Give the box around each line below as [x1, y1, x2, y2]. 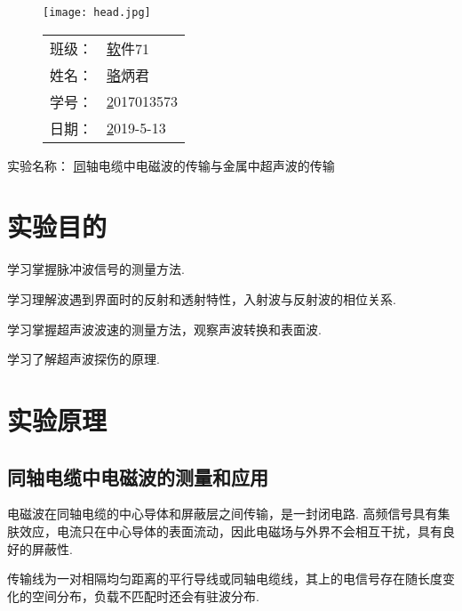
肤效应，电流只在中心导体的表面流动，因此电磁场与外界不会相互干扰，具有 [7, 521, 442, 540]
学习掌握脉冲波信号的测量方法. [7, 260, 185, 278]
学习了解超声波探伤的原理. [7, 350, 160, 368]
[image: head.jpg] [43, 6, 151, 19]
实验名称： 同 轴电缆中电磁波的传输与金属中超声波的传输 [7, 156, 335, 174]
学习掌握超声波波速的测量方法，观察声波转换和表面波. [7, 319, 322, 338]
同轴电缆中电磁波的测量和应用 [7, 462, 268, 490]
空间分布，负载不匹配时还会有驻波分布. [31, 586, 259, 605]
